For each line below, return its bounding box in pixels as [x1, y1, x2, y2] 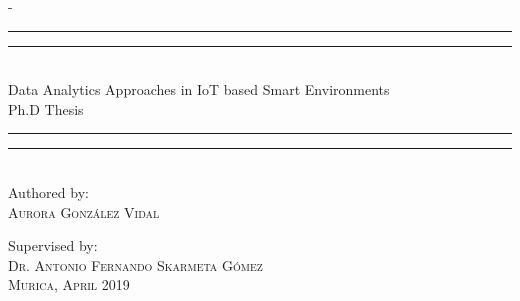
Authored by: [8, 181, 89, 202]
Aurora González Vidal [8, 201, 160, 222]
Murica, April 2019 [8, 274, 130, 295]
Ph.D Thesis [8, 98, 84, 119]
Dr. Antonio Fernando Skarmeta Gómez [8, 254, 263, 275]
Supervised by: [8, 235, 98, 256]
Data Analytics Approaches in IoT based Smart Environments [8, 79, 390, 100]
